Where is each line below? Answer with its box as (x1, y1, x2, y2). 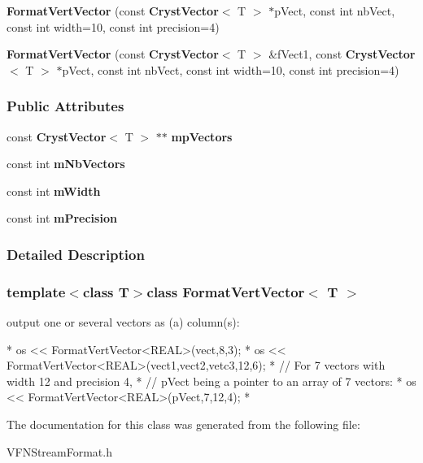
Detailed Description (7, 244, 145, 264)
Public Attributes (7, 96, 124, 116)
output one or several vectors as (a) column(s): (7, 314, 240, 331)
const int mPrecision (7, 210, 117, 227)
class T (82, 281, 129, 301)
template (7, 281, 66, 301)
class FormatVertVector (146, 281, 305, 301)
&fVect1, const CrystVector (268, 45, 416, 63)
